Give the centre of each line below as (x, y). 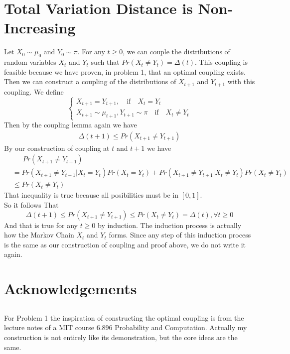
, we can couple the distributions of (176, 52)
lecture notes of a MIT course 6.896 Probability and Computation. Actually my (126, 327)
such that (105, 62)
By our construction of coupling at (57, 148)
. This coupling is (221, 62)
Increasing (40, 28)
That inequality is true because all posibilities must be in (91, 195)
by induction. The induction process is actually (170, 225)
